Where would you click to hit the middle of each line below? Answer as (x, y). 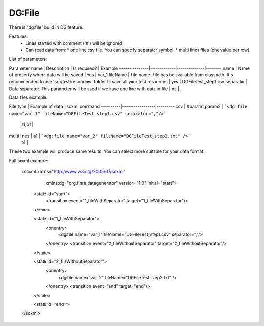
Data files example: (28, 97)
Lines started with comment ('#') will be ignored (74, 43)
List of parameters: (28, 59)
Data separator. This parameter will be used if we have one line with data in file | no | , (95, 89)
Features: (19, 36)
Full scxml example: (29, 160)
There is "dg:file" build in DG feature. (46, 27)
